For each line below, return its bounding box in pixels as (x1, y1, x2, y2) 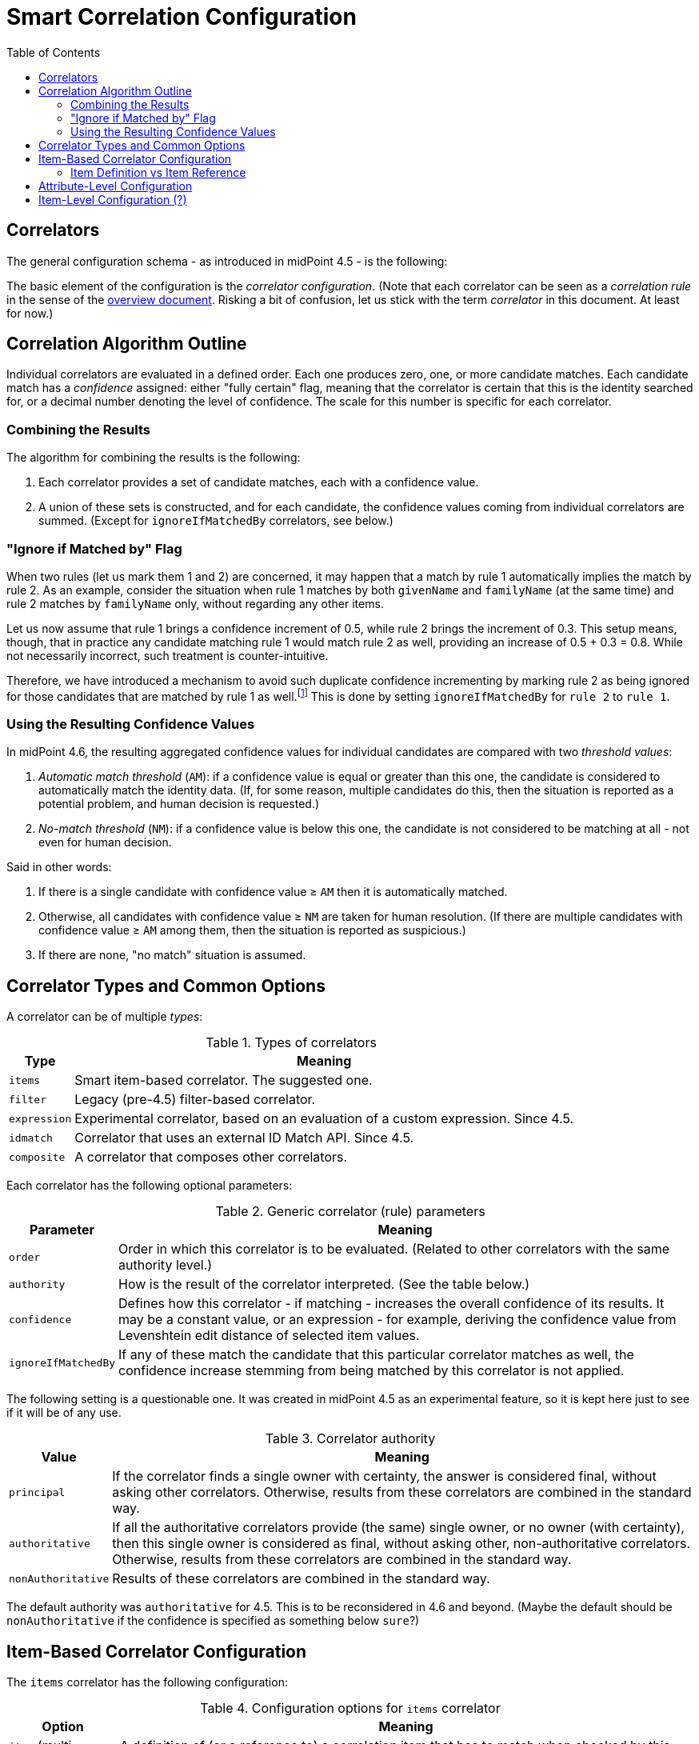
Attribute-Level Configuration (38, 178, 193, 193)
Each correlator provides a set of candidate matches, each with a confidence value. (38, 475, 479, 490)
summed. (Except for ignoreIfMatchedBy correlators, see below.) (38, 514, 393, 528)
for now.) (6, 306, 54, 320)
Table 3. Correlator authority (265, 1430, 436, 1447)
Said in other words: (6, 860, 112, 874)
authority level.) (118, 1257, 213, 1274)
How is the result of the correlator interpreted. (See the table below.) (118, 1276, 530, 1293)
